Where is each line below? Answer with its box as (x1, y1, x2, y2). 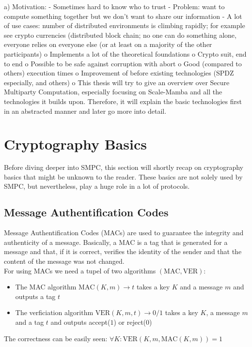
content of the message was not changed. (4, 256, 125, 266)
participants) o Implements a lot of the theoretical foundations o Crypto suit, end (4, 48, 247, 59)
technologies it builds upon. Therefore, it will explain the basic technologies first (4, 96, 242, 106)
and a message (180, 282, 223, 292)
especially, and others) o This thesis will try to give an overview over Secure (4, 77, 230, 87)
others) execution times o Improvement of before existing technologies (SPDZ (4, 68, 234, 78)
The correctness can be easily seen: (4, 333, 108, 343)
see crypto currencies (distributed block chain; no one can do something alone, (4, 30, 236, 40)
